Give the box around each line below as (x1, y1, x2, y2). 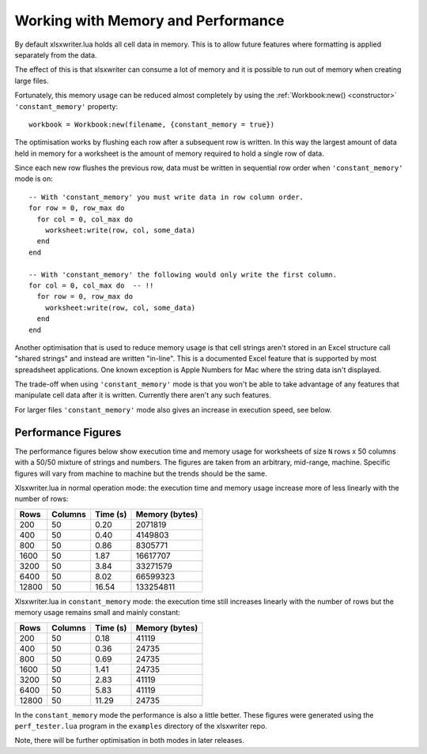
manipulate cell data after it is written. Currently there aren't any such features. (14, 390, 272, 400)
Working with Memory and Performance (14, 12, 285, 29)
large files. (14, 76, 49, 85)
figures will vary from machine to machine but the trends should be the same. (14, 469, 268, 478)
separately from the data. (14, 50, 97, 59)
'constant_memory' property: (14, 101, 119, 111)
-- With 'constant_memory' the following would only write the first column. (28, 270, 338, 279)
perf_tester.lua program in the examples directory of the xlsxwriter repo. (14, 721, 268, 730)
